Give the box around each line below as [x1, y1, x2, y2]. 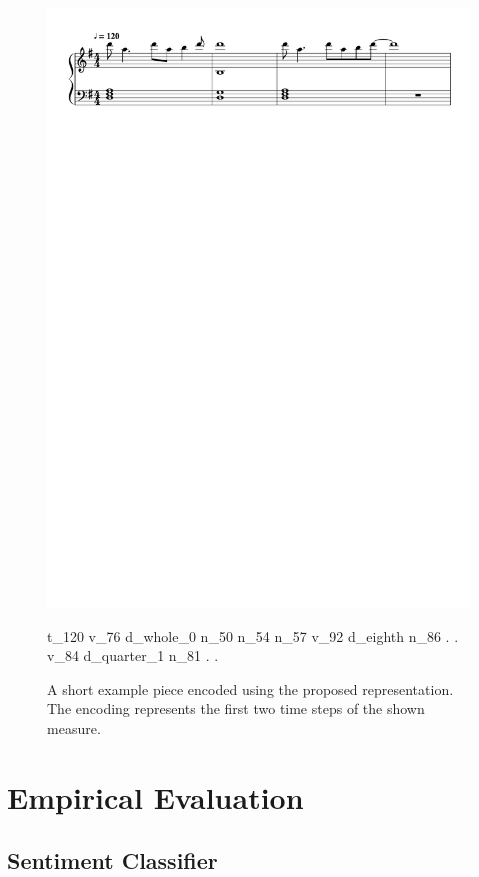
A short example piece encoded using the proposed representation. [47, 678, 454, 699]
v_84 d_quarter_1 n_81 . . [47, 645, 219, 666]
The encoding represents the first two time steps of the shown [47, 698, 425, 719]
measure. [47, 717, 101, 738]
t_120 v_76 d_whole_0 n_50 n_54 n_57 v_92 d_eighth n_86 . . [47, 625, 459, 646]
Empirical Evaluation [7, 776, 304, 817]
